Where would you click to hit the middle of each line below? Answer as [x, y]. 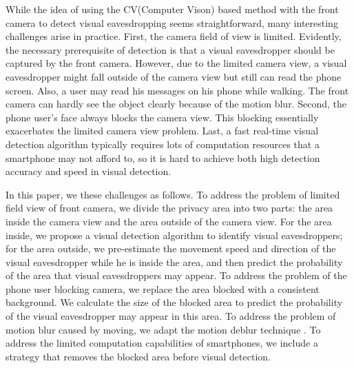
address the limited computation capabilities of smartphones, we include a [162, 343]
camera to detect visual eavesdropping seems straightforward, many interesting [172, 22]
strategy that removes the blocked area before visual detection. [138, 356]
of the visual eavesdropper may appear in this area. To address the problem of [171, 316]
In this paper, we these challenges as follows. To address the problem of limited [173, 194]
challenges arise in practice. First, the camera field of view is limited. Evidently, [174, 36]
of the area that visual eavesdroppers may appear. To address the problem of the [176, 275]
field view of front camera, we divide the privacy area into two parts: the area [169, 208]
